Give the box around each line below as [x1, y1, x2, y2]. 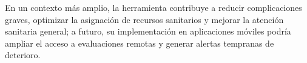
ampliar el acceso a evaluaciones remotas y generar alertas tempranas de [5, 36, 274, 49]
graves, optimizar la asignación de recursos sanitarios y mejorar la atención [5, 13, 284, 25]
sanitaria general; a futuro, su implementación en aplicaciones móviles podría [5, 25, 291, 38]
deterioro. [5, 48, 41, 61]
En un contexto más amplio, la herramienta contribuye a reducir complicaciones [5, 1, 302, 13]
